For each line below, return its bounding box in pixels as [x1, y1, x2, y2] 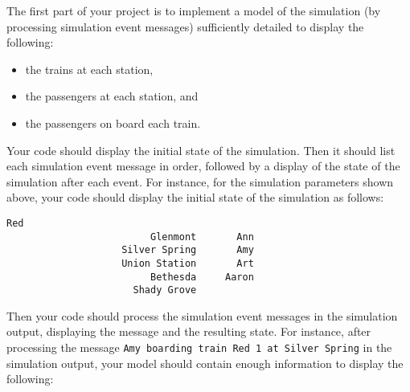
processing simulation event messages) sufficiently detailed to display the [6, 18, 364, 35]
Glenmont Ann [150, 231, 254, 243]
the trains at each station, [25, 60, 154, 77]
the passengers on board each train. [25, 114, 201, 131]
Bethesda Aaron [150, 271, 254, 283]
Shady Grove [133, 284, 197, 296]
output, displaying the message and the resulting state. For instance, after [6, 323, 371, 340]
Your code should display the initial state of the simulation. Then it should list [6, 141, 396, 158]
